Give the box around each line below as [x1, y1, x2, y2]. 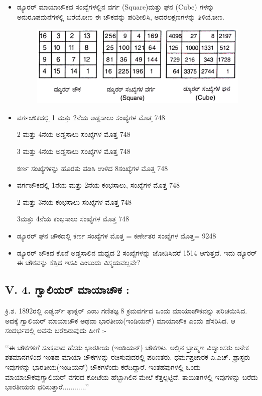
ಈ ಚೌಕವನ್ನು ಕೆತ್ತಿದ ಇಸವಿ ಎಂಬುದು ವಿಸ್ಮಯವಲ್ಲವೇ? [17, 257, 141, 268]
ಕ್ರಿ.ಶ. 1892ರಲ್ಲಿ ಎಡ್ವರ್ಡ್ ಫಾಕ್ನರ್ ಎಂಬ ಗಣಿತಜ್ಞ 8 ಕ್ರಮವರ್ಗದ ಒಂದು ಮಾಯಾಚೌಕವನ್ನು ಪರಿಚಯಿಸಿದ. [5, 305, 247, 316]
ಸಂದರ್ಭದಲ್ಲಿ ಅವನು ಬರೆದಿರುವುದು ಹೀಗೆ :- [5, 325, 106, 336]
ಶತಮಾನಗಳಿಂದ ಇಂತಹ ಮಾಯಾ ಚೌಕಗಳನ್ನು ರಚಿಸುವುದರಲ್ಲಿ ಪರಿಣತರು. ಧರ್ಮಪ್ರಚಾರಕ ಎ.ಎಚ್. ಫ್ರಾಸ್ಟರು [5, 352, 250, 362]
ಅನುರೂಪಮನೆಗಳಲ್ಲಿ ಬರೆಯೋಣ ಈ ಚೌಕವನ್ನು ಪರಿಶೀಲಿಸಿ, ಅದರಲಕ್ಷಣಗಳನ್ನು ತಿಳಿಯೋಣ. [17, 11, 224, 22]
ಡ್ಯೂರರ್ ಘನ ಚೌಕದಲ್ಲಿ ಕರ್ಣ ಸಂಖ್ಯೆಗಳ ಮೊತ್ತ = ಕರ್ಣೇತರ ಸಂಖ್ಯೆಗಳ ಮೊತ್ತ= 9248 [17, 230, 216, 241]
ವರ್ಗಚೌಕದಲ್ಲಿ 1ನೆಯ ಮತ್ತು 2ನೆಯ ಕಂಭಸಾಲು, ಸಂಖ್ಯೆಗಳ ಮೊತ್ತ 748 [17, 180, 180, 190]
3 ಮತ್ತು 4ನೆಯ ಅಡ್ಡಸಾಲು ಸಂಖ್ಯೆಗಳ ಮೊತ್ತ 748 [17, 146, 130, 156]
